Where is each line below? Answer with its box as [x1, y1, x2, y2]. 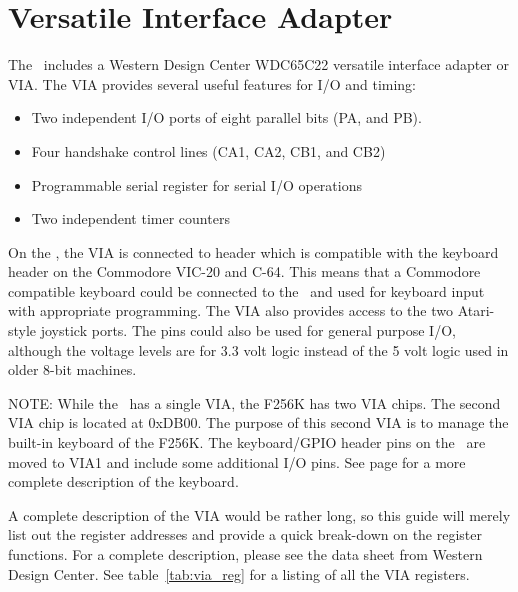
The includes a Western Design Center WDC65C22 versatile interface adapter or [8, 54, 510, 75]
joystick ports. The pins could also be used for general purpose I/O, [40, 320, 456, 341]
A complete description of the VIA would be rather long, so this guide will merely [8, 504, 511, 525]
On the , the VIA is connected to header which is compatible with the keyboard [8, 241, 499, 262]
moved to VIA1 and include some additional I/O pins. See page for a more [8, 451, 466, 472]
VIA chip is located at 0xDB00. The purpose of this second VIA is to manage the [8, 412, 509, 433]
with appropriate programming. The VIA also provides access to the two [8, 300, 453, 321]
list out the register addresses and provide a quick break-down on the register [8, 524, 482, 545]
